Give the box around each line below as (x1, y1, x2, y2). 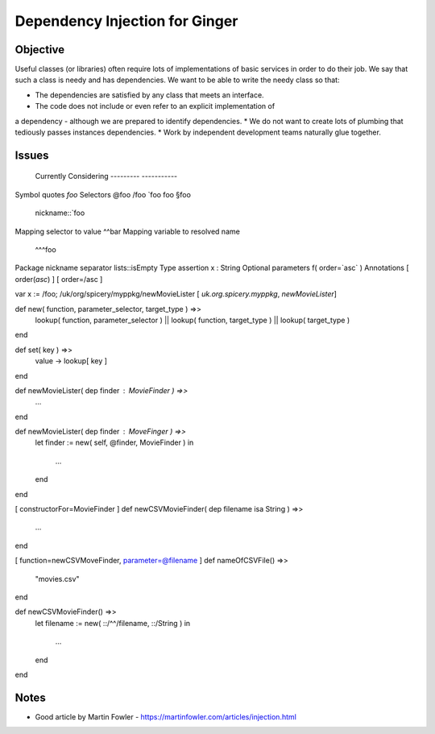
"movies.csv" (35, 574, 80, 583)
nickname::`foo (35, 208, 85, 218)
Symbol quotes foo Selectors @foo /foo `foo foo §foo (14, 189, 191, 199)
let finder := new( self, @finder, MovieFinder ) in (35, 437, 194, 447)
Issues (14, 148, 49, 162)
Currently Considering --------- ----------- (35, 172, 178, 181)
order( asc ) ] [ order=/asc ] (14, 274, 103, 284)
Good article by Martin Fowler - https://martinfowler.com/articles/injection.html (35, 711, 297, 721)
